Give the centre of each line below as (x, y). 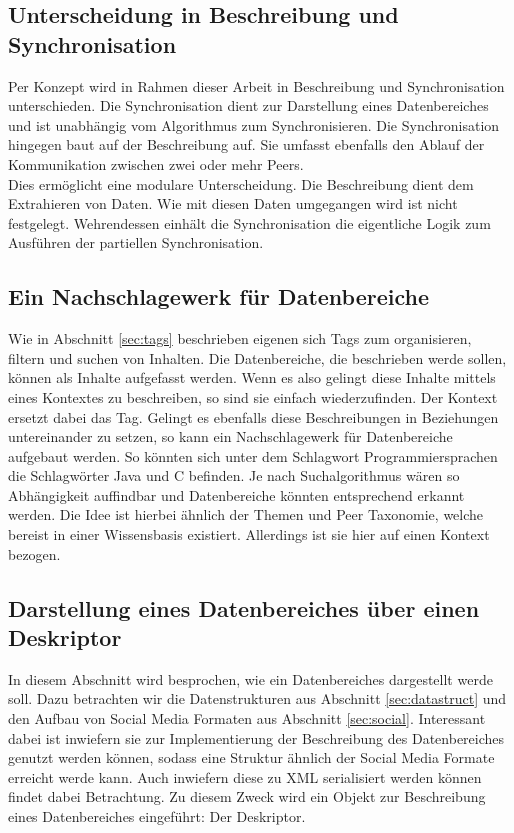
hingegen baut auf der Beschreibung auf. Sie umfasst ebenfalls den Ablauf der (246, 144)
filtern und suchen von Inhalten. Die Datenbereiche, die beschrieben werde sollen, (257, 357)
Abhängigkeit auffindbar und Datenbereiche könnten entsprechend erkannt (236, 494)
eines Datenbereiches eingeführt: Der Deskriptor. (157, 816)
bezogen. (34, 553)
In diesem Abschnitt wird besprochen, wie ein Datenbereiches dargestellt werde (250, 678)
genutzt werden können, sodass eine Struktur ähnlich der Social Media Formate (251, 757)
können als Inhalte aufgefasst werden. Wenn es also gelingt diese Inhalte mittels (252, 377)
